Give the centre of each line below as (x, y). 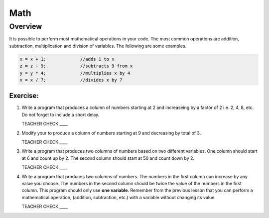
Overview (26, 26)
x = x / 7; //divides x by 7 (71, 80)
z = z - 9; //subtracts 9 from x (76, 66)
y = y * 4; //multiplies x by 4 (75, 73)
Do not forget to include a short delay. (61, 114)
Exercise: (24, 96)
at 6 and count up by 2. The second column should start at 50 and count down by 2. (108, 158)
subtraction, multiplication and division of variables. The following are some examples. (98, 46)
